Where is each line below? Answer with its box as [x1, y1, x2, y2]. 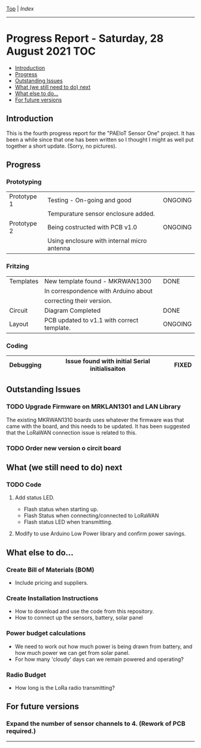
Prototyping [6, 178, 42, 186]
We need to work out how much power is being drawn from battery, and [14, 642, 193, 650]
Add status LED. [14, 494, 55, 501]
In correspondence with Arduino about [44, 286, 153, 295]
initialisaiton [89, 364, 126, 373]
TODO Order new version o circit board [6, 444, 121, 452]
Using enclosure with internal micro [47, 237, 147, 245]
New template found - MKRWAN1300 [44, 277, 151, 285]
